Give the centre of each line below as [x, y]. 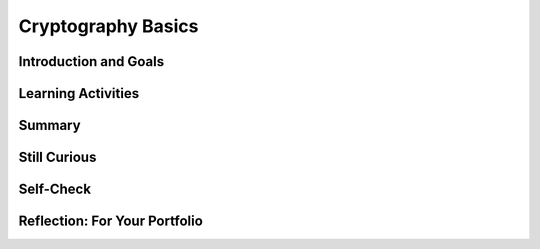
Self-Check [55, 189]
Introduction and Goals [91, 61]
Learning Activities [79, 93]
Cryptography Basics [108, 26]
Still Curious [57, 157]
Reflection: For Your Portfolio [111, 221]
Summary [49, 125]
